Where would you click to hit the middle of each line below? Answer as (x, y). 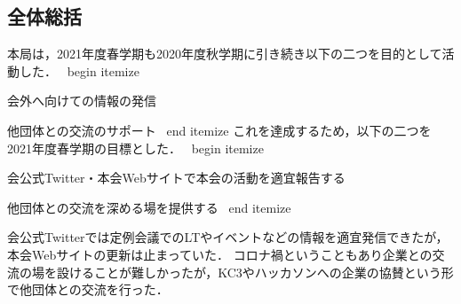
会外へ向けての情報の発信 (82, 101)
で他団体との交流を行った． (88, 289)
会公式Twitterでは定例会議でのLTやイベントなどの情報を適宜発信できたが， (228, 237)
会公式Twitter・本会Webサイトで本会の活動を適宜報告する (176, 178)
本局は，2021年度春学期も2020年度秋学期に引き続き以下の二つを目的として (225, 54)
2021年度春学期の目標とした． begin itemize (135, 148)
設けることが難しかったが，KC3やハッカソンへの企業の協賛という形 (255, 272)
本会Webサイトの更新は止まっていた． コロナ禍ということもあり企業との (220, 254)
